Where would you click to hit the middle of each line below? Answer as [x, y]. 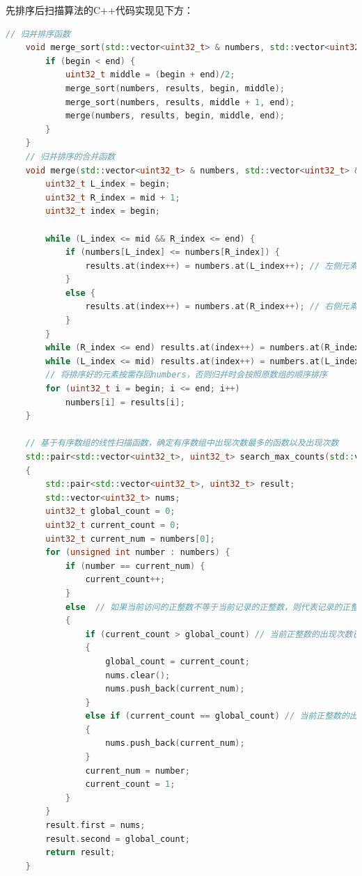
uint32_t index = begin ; [103, 211]
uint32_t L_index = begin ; [108, 184]
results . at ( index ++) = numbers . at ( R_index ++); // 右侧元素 [221, 307]
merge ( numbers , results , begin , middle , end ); [175, 116]
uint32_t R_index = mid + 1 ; [113, 197]
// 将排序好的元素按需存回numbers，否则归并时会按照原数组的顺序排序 [186, 375]
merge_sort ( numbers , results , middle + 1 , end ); [180, 102]
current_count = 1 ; [130, 784]
